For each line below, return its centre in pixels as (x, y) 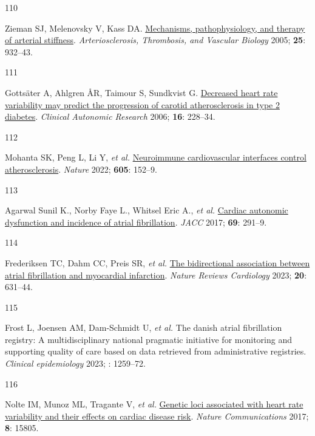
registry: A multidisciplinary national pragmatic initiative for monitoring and (148, 339)
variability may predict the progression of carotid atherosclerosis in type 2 (142, 104)
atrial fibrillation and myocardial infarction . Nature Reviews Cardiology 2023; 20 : (156, 275)
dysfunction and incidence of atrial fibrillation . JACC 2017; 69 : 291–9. (136, 222)
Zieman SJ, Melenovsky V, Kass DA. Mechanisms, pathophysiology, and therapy (155, 28)
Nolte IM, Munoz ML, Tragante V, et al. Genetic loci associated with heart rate (154, 404)
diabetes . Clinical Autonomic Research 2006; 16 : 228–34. (110, 116)
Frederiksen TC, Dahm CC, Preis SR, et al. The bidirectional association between (157, 262)
